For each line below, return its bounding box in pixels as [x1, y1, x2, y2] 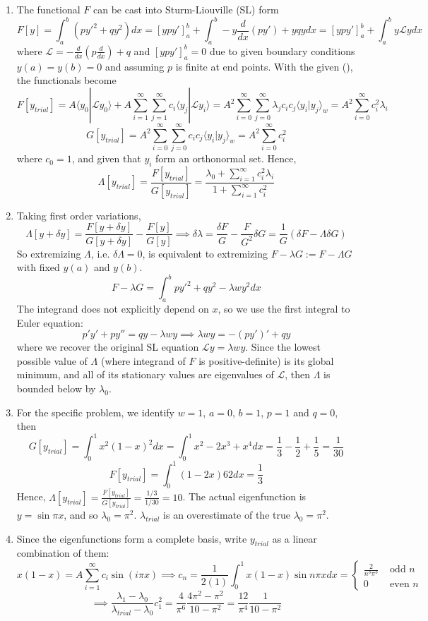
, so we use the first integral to [218, 301, 350, 316]
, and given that [71, 151, 141, 166]
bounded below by [16, 380, 96, 395]
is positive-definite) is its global [198, 353, 334, 368]
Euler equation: [16, 315, 83, 330]
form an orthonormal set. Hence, [155, 151, 297, 166]
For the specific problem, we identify [16, 404, 174, 419]
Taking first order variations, [16, 207, 141, 222]
